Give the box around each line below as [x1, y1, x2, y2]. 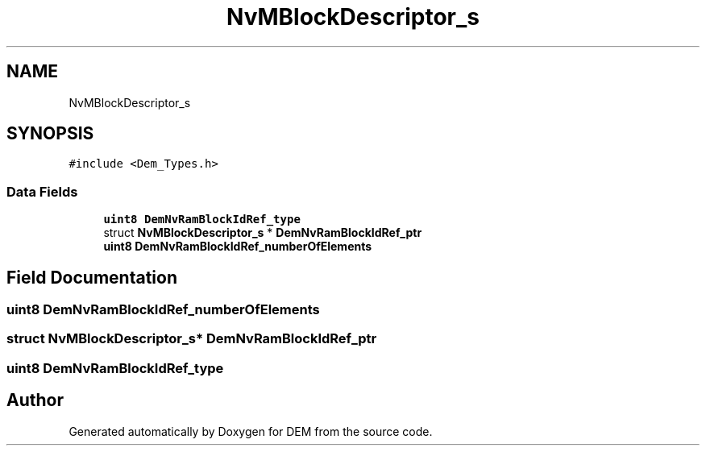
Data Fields [6, 183, 78, 200]
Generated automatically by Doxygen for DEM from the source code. [69, 424, 433, 438]
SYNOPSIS [6, 123, 94, 144]
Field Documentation [6, 267, 177, 288]
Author [6, 390, 64, 411]
